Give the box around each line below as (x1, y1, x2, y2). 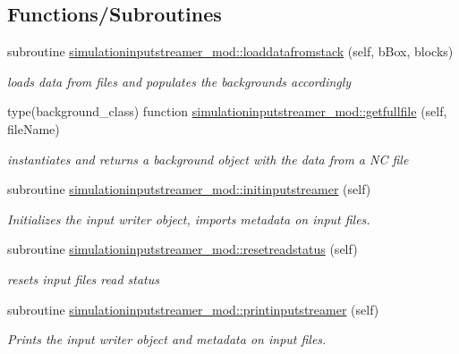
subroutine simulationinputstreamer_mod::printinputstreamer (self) (7, 299, 379, 318)
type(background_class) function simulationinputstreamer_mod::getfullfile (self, (7, 102, 447, 121)
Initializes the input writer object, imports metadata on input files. (7, 209, 370, 228)
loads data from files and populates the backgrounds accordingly (7, 72, 352, 90)
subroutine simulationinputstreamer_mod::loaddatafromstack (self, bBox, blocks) (7, 42, 454, 61)
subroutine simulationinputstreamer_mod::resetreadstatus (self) (7, 240, 358, 258)
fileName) (7, 119, 60, 138)
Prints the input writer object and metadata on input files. (7, 330, 327, 349)
